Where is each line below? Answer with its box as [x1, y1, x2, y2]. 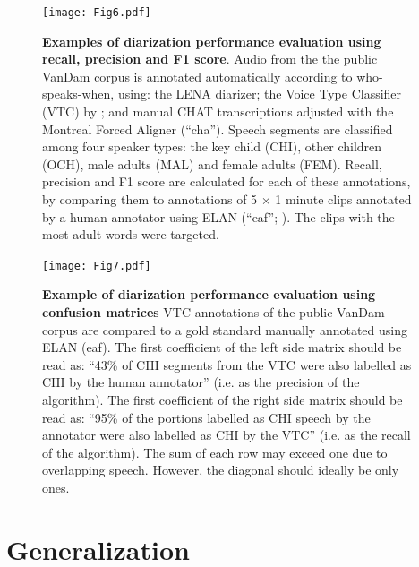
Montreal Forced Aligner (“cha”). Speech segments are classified [42, 119, 393, 138]
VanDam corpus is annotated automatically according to [42, 66, 353, 85]
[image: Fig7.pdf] [42, 259, 151, 272]
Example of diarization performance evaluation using [42, 285, 376, 304]
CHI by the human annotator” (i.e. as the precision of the [42, 373, 360, 391]
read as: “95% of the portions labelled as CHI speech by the [42, 408, 371, 426]
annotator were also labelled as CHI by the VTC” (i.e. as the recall [42, 425, 411, 444]
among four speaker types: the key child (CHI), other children [42, 137, 382, 156]
